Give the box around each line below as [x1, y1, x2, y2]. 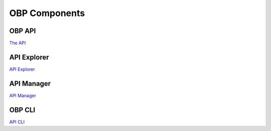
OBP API [9, 27, 36, 35]
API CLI [9, 118, 25, 125]
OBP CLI [9, 105, 35, 114]
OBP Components [9, 8, 85, 19]
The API [9, 40, 26, 46]
